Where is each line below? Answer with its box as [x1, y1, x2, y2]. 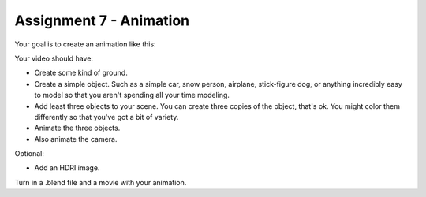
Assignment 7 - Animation [14, 12, 190, 29]
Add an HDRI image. [34, 163, 100, 173]
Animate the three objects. [34, 123, 121, 133]
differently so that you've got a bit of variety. [34, 112, 179, 121]
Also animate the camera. [34, 134, 118, 143]
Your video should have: [14, 54, 94, 63]
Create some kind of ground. [34, 68, 128, 78]
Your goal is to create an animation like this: [14, 39, 157, 49]
